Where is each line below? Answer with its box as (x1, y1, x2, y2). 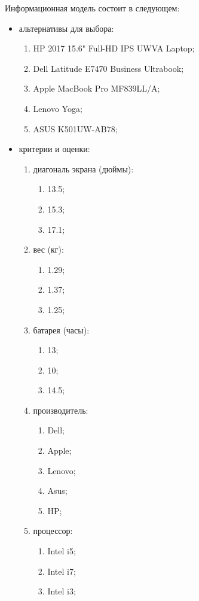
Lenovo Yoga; (33, 102, 82, 114)
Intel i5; (47, 545, 76, 557)
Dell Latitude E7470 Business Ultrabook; (33, 62, 184, 74)
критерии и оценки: (19, 142, 90, 155)
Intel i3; (47, 585, 76, 597)
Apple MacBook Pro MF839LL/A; (33, 82, 160, 95)
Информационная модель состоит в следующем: (5, 2, 180, 14)
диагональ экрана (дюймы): (33, 162, 134, 175)
